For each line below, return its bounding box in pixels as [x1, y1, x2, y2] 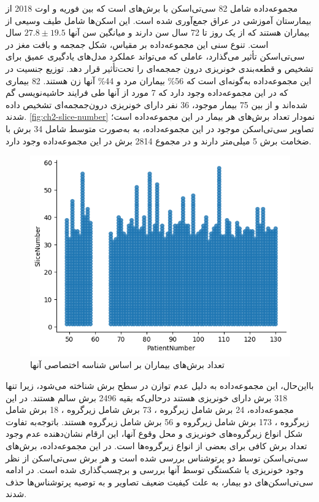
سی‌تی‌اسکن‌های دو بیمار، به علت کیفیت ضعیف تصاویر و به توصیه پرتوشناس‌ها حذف [6, 475, 313, 488]
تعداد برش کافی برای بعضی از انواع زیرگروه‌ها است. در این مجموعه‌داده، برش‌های [6, 439, 307, 452]
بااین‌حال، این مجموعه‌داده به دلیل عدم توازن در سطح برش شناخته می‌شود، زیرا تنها [6, 378, 314, 391]
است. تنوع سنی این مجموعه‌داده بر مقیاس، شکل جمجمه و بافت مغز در [6, 37, 269, 50]
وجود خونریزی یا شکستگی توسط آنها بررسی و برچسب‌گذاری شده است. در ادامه [6, 463, 304, 476]
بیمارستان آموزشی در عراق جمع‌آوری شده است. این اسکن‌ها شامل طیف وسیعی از [6, 14, 312, 26]
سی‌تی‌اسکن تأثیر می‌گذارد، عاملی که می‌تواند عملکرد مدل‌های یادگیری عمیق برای [6, 50, 305, 63]
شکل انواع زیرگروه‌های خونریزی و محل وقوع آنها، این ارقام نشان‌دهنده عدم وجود [6, 427, 303, 440]
